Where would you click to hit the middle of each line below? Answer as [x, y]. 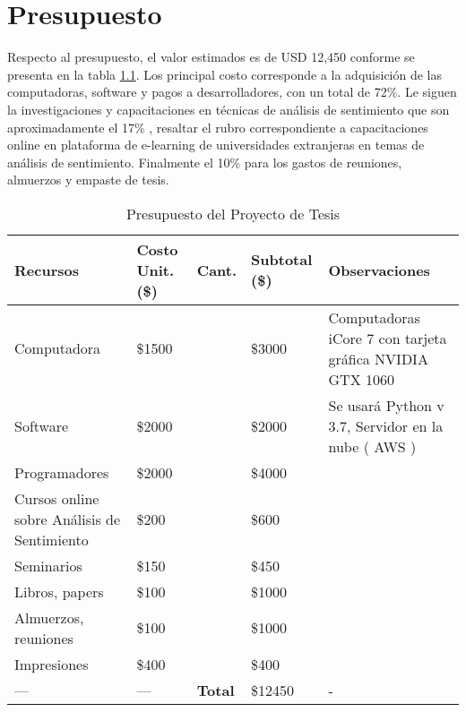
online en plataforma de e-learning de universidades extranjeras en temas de [216, 145]
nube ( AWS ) [372, 446]
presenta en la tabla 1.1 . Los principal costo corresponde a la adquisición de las [225, 74]
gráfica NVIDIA [378, 358]
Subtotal [282, 260]
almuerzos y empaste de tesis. [88, 180]
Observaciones [379, 270]
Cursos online [57, 498]
